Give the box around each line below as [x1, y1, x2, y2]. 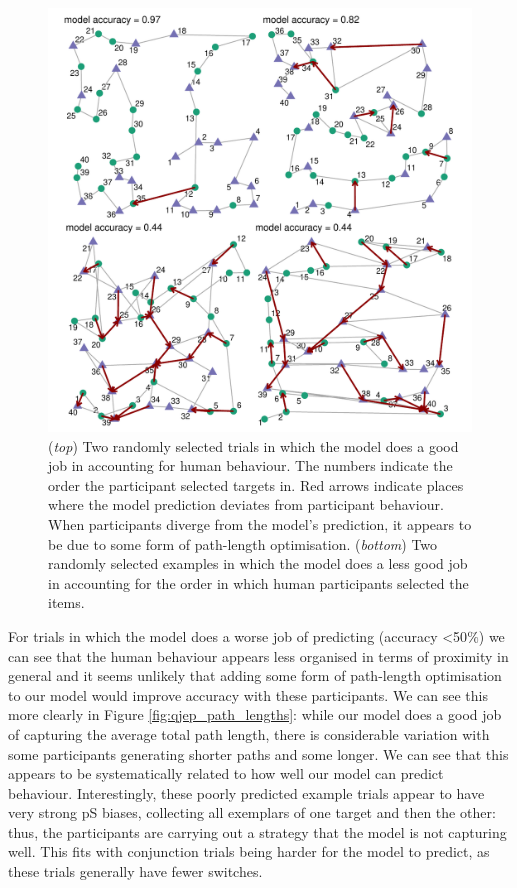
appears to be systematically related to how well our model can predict [8, 763, 444, 784]
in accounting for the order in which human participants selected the [48, 572, 469, 593]
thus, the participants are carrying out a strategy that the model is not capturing [8, 821, 507, 842]
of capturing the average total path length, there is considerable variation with [8, 723, 490, 744]
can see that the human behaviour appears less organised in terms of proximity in [8, 645, 509, 666]
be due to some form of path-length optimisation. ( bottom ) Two [48, 533, 438, 554]
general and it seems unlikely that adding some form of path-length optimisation [8, 665, 502, 686]
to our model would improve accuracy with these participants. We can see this [8, 684, 488, 705]
